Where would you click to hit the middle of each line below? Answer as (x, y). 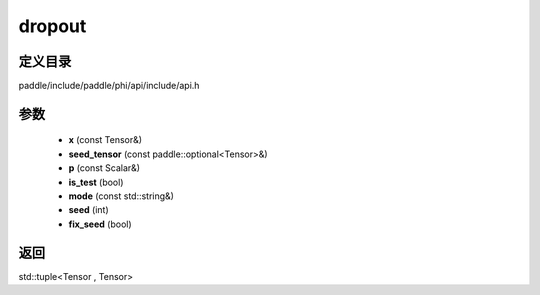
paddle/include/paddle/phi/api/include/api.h (109, 86)
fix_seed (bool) (100, 224)
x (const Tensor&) (105, 140)
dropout (52, 26)
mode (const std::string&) (121, 196)
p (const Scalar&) (104, 168)
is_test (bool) (96, 182)
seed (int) (88, 210)
